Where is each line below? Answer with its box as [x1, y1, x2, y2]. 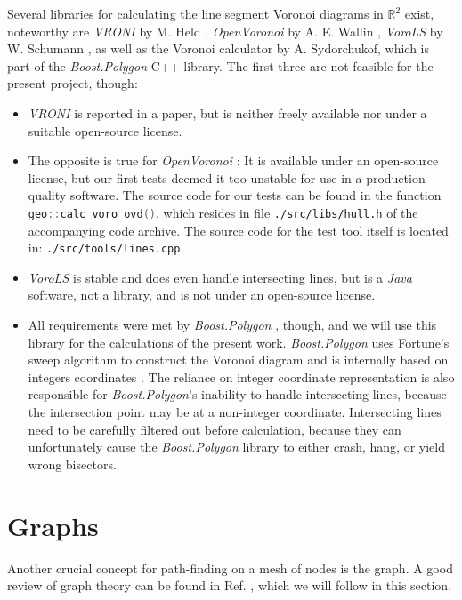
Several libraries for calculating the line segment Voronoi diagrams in [7, 4, 384, 22]
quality [28, 186, 67, 204]
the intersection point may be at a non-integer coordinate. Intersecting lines [28, 403, 442, 420]
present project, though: [7, 74, 138, 92]
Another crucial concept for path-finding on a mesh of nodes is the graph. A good [7, 558, 453, 577]
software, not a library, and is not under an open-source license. [28, 285, 376, 304]
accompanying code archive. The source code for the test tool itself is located [28, 220, 449, 239]
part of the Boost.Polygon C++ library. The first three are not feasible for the [7, 56, 434, 75]
